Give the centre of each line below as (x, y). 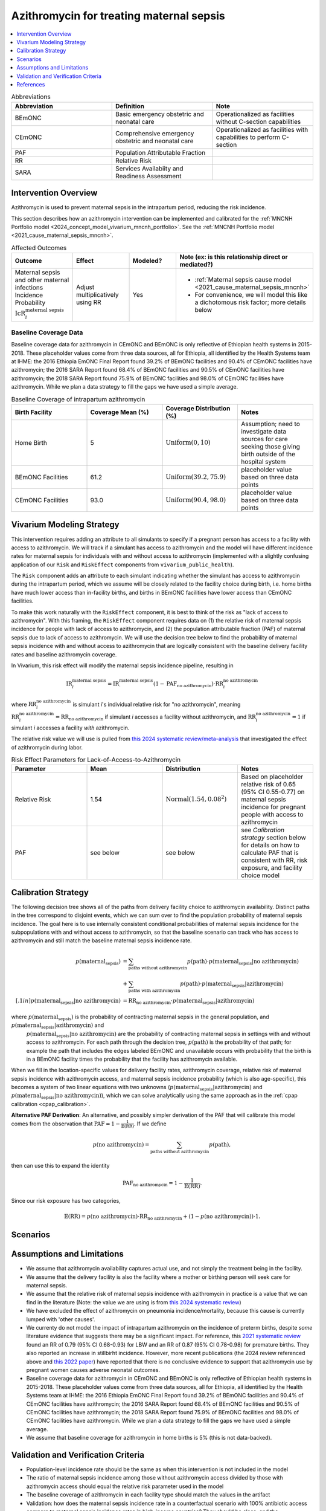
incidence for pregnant (273, 807)
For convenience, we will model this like (251, 295)
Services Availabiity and (149, 168)
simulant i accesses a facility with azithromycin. (70, 728)
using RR (89, 302)
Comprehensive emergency (155, 133)
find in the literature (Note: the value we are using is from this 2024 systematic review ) (134, 1302)
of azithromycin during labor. (47, 747)
